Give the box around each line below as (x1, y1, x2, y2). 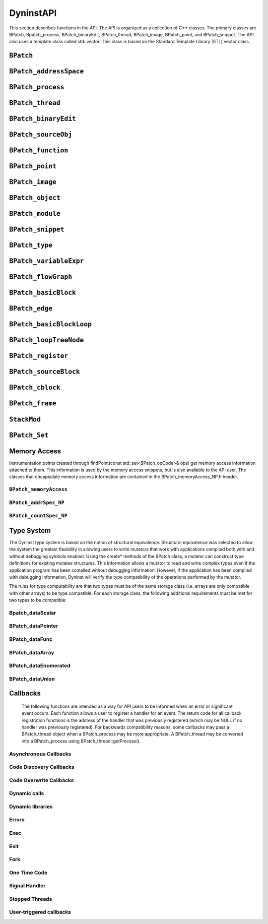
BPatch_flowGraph (9, 273, 72, 281)
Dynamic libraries (9, 803, 53, 810)
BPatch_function (9, 146, 68, 155)
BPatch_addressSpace (9, 67, 84, 75)
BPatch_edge (9, 305, 53, 312)
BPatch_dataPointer (9, 622, 58, 629)
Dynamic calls (9, 790, 44, 797)
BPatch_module (9, 210, 61, 218)
